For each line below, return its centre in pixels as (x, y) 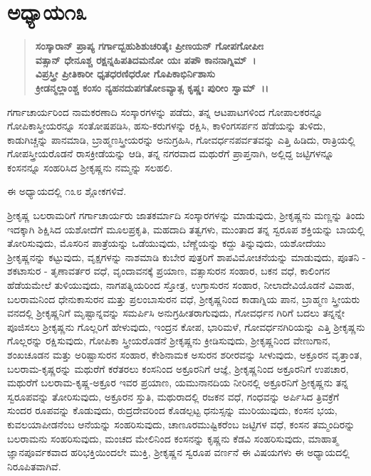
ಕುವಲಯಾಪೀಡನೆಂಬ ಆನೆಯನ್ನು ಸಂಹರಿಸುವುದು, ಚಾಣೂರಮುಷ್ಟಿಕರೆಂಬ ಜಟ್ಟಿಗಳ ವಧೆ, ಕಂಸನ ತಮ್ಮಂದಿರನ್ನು (181, 424)
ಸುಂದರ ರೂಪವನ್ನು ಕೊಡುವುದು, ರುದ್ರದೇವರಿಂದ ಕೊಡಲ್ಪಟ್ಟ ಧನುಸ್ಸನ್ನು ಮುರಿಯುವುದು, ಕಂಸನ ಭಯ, (172, 410)
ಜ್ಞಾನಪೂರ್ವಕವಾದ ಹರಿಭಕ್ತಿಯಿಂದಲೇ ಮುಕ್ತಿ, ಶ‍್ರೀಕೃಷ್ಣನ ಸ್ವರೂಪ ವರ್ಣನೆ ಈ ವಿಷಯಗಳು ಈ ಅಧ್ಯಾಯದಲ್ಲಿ (178, 452)
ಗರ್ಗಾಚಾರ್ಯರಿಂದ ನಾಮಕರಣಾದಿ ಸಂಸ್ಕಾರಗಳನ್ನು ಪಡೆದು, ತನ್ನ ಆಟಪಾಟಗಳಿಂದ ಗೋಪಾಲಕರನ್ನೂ (165, 111)
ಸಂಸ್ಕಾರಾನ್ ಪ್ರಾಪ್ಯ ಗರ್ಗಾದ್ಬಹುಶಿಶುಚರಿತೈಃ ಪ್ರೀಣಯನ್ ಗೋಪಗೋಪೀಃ (149, 46)
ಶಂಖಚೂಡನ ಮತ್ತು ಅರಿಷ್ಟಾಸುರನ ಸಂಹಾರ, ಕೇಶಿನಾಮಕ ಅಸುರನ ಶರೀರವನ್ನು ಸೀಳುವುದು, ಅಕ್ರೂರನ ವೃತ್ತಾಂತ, (185, 354)
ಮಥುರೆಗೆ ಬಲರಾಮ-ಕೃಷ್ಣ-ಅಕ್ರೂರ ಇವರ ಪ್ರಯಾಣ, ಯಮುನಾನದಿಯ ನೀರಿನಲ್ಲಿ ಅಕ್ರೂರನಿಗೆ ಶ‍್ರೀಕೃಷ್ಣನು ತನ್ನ (178, 382)
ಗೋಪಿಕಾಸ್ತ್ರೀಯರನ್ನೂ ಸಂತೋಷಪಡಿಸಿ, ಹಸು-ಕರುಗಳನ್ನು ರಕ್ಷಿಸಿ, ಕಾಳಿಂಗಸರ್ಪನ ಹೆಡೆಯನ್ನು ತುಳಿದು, (167, 126)
